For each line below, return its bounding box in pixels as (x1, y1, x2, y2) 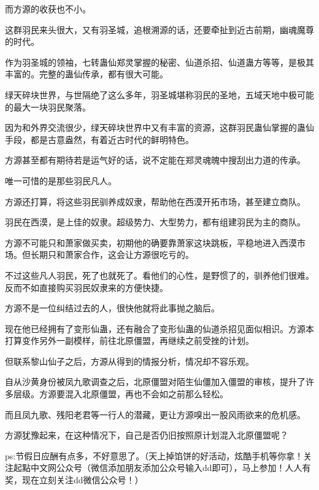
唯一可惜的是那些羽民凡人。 (5, 174, 117, 187)
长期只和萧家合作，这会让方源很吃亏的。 (30, 248, 194, 261)
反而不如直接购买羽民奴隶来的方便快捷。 (5, 281, 168, 294)
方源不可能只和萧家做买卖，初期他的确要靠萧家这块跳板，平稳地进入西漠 (5, 236, 297, 249)
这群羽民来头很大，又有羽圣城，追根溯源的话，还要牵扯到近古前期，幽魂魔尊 (5, 23, 314, 36)
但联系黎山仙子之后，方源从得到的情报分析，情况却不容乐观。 (5, 354, 254, 367)
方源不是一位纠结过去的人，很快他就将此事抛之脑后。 (5, 301, 220, 314)
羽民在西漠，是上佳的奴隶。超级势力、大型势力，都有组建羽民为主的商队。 (5, 216, 306, 228)
